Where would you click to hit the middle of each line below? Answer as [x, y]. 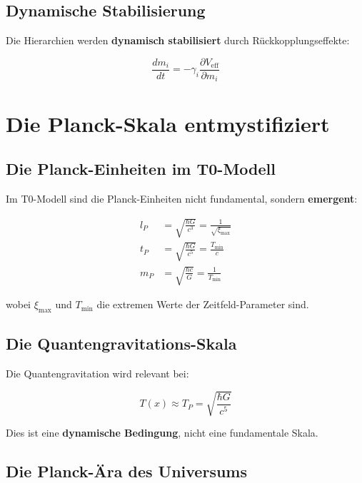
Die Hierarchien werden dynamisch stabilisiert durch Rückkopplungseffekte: [178, 40]
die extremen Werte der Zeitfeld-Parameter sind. [203, 304]
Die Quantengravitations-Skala [121, 344]
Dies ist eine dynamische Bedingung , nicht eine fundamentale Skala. [162, 433]
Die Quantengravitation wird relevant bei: [97, 373]
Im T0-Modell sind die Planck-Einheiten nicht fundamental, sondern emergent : [182, 198]
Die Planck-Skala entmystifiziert [168, 123]
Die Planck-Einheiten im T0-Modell [141, 169]
